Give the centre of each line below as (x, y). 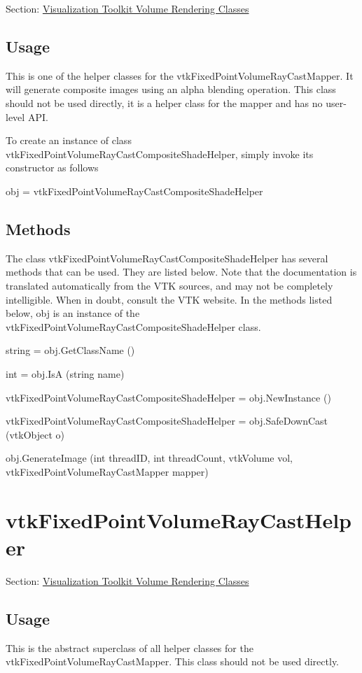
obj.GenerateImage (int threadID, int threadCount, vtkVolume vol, (149, 458)
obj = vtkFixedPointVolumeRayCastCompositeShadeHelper (134, 191)
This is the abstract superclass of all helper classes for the (130, 647)
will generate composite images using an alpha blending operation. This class (171, 89)
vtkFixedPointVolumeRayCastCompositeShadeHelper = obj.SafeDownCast (167, 421)
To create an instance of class (69, 140)
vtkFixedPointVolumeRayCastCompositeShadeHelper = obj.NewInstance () (168, 397)
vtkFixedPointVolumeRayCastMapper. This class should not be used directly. (172, 661)
